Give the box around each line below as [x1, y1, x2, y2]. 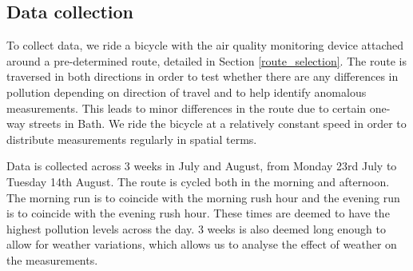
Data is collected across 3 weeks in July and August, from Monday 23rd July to [6, 157, 397, 174]
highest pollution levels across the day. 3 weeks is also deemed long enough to [6, 220, 386, 237]
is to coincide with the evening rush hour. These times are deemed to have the [6, 205, 390, 221]
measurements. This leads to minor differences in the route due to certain [6, 99, 367, 116]
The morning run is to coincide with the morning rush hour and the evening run [6, 189, 400, 205]
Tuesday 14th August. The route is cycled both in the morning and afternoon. [6, 173, 390, 189]
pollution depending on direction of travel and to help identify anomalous [6, 83, 367, 100]
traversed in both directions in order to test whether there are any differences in [6, 68, 399, 85]
